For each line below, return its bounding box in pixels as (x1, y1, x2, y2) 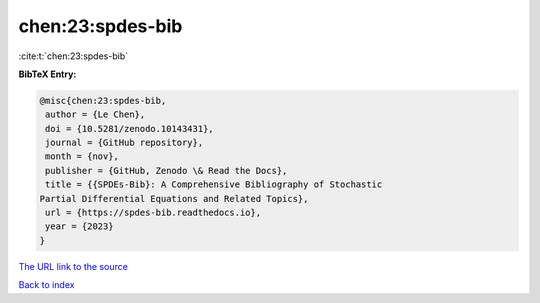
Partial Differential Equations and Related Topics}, (39, 193, 309, 204)
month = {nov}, (45, 151, 120, 162)
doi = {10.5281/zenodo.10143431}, (45, 123, 214, 134)
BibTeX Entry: (18, 68, 77, 80)
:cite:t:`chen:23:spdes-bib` (18, 50, 129, 62)
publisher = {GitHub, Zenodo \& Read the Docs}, (45, 165, 288, 176)
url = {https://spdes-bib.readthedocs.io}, (45, 207, 262, 219)
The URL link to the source (18, 260, 129, 272)
